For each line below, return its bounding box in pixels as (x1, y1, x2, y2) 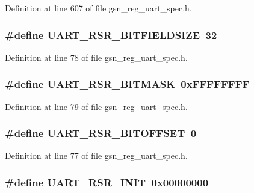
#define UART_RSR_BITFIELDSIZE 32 (5, 27, 217, 42)
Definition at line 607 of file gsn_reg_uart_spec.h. (5, 2, 192, 14)
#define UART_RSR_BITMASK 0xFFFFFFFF (5, 76, 250, 91)
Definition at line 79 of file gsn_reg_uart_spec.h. (5, 100, 188, 112)
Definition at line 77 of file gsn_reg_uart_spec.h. (5, 149, 188, 162)
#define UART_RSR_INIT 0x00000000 (5, 174, 209, 189)
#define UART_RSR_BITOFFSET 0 (5, 126, 197, 141)
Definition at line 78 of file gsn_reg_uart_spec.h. (5, 51, 188, 63)
